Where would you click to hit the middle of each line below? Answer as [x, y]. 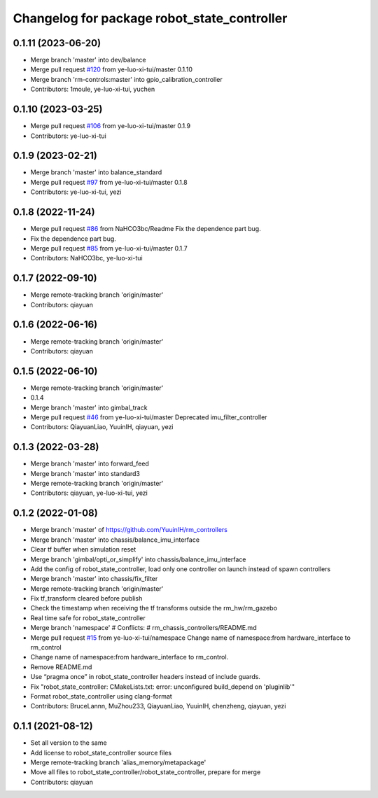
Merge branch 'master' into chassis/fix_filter [94, 579]
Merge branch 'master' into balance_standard [96, 172]
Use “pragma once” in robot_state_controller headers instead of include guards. [145, 677]
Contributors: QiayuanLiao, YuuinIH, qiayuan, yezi [102, 427]
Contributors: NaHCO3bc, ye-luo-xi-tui [86, 258]
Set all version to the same [69, 743]
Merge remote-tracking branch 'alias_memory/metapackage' [118, 762]
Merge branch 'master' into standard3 [85, 473]
